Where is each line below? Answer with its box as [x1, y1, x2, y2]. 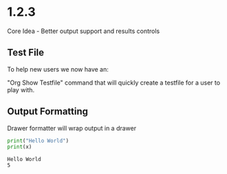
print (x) [7, 144, 32, 151]
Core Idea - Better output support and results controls [7, 27, 160, 35]
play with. [7, 85, 35, 94]
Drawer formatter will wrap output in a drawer [7, 124, 137, 132]
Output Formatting [7, 106, 88, 118]
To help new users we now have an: [7, 65, 109, 73]
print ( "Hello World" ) [7, 137, 69, 144]
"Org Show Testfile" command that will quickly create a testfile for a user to [7, 78, 221, 87]
